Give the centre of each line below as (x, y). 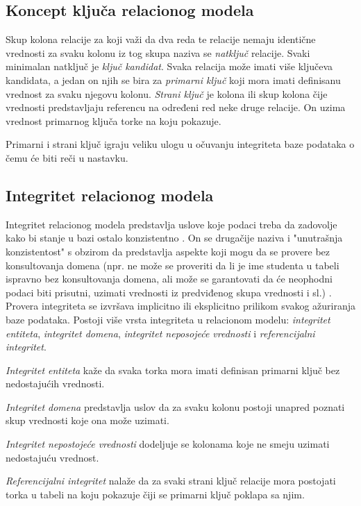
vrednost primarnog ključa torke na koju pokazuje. (114, 120)
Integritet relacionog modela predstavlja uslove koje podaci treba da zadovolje (171, 224)
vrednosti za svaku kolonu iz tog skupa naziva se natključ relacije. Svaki (158, 52)
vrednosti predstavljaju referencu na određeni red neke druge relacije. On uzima (176, 107)
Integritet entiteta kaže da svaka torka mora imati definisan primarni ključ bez (173, 370)
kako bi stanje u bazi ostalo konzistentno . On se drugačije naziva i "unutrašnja (174, 238)
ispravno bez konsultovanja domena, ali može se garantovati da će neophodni (169, 279)
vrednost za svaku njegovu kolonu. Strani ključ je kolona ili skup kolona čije (167, 93)
